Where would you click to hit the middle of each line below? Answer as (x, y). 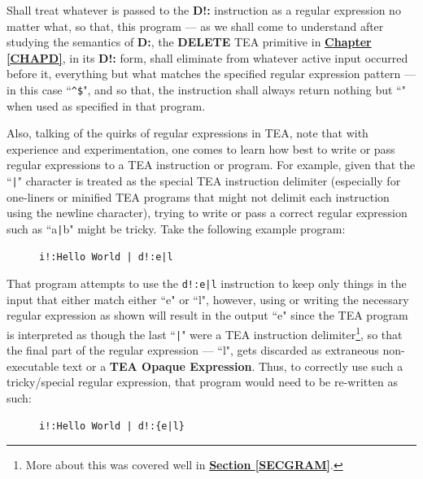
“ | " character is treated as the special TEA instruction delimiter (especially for (204, 181)
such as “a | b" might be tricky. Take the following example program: (176, 228)
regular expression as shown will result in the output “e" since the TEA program (207, 315)
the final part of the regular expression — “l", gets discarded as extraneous (193, 350)
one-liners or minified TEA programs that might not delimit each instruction (198, 196)
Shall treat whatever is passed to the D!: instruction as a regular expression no (204, 10)
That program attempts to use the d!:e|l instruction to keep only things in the (207, 283)
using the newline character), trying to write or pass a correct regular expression (207, 213)
